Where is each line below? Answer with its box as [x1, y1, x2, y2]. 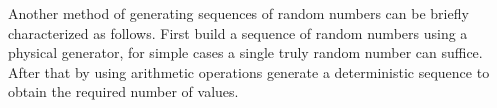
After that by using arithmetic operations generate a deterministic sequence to [8, 61, 490, 82]
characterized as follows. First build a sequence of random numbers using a [8, 22, 468, 43]
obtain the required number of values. [8, 81, 239, 102]
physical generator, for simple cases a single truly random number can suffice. [8, 42, 483, 63]
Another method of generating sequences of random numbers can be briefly [8, 3, 469, 23]
